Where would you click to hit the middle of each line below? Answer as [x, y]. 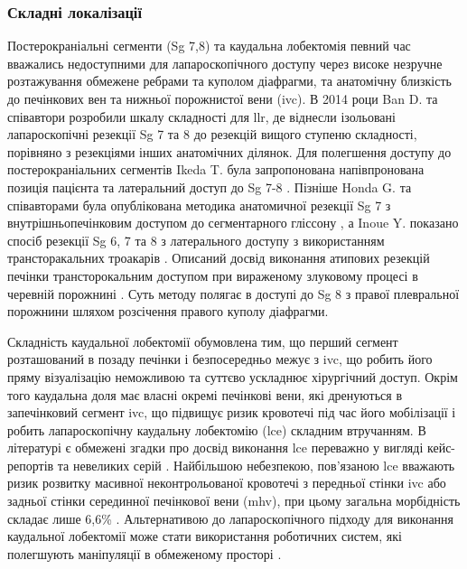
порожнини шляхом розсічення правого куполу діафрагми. [168, 311]
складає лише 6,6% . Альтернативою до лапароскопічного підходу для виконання [231, 518]
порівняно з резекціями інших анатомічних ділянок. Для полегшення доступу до [229, 151]
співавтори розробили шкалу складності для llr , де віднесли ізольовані [201, 116]
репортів [31, 465]
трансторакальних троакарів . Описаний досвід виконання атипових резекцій [219, 258]
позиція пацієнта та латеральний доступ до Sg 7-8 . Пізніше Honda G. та [210, 187]
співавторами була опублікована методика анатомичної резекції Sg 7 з [199, 205]
